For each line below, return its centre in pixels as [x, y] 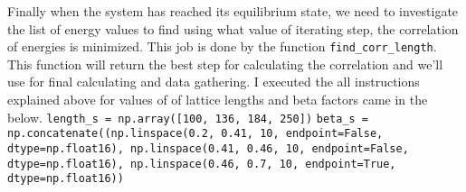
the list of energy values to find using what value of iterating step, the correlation [233, 28]
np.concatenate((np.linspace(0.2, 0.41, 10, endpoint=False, [195, 134]
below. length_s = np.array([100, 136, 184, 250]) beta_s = [188, 117]
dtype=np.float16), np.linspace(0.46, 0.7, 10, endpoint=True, [202, 164]
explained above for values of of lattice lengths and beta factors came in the [218, 100]
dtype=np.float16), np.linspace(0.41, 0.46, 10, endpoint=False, [208, 148]
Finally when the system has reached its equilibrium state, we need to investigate [233, 11]
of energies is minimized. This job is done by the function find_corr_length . [222, 46]
